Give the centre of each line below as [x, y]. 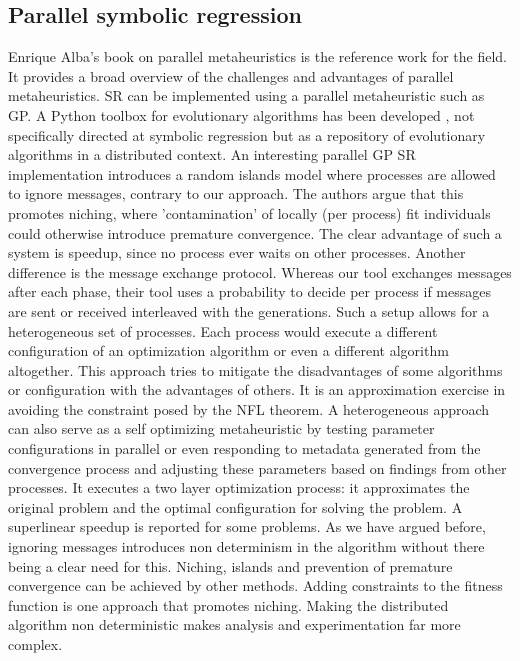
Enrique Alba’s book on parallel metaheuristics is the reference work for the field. [257, 56]
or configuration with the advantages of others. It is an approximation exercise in [257, 389]
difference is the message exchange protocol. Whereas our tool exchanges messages [260, 271]
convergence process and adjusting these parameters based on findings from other [257, 467]
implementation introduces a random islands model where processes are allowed [252, 173]
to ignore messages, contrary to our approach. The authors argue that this [236, 193]
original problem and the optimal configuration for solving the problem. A [235, 506]
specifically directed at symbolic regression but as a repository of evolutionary [247, 134]
